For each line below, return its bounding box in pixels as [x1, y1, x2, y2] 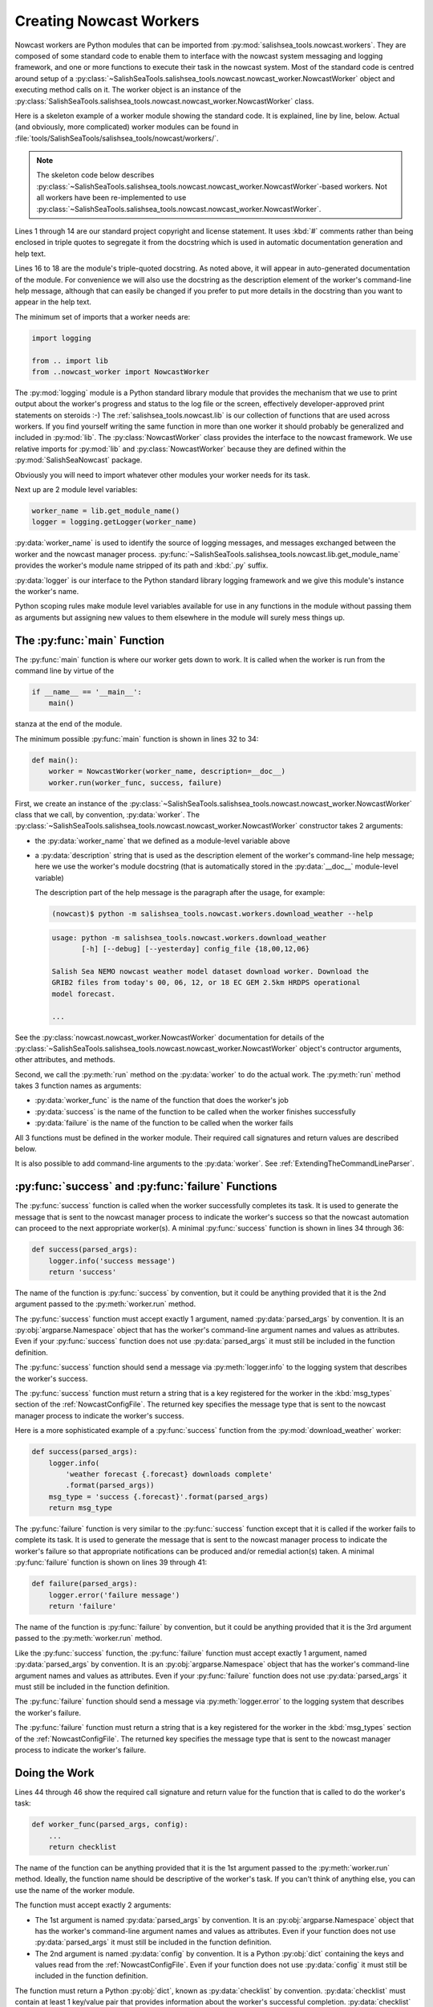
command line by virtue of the [14, 666, 115, 676]
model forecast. [51, 989, 116, 999]
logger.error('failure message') [48, 1590, 180, 1599]
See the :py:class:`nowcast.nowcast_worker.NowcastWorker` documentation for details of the [14, 1032, 325, 1042]
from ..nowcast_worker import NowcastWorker [31, 367, 210, 377]
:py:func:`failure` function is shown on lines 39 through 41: [14, 1557, 208, 1567]
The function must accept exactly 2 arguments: [14, 1900, 172, 1910]
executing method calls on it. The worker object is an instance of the [14, 85, 241, 95]
